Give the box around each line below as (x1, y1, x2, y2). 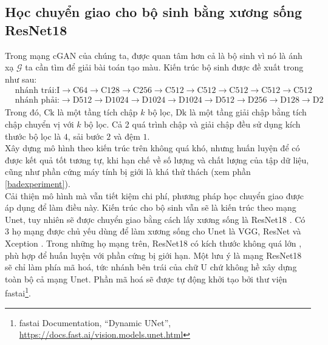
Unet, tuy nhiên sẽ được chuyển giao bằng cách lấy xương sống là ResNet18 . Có (5, 213, 306, 225)
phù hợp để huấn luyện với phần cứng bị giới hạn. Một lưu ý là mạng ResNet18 (5, 248, 302, 261)
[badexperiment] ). (5, 177, 70, 190)
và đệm (113, 129, 140, 142)
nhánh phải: (15, 96, 60, 105)
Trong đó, (5, 106, 41, 118)
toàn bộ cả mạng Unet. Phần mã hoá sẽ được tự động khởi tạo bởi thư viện (5, 272, 287, 285)
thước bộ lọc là (5, 129, 61, 142)
